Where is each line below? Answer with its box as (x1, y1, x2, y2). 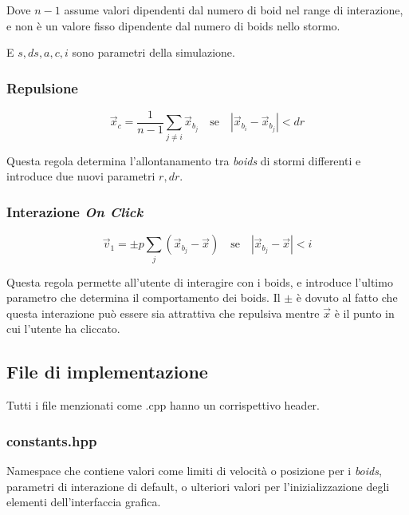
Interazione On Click (6, 201, 144, 221)
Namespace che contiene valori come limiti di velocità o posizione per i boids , (6, 462, 382, 478)
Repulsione (6, 77, 78, 97)
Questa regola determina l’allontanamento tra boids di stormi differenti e (6, 152, 361, 168)
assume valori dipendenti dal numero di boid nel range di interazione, (64, 2, 403, 18)
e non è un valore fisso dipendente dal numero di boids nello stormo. (6, 17, 340, 34)
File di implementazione (6, 359, 208, 384)
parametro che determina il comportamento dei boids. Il (6, 289, 281, 306)
